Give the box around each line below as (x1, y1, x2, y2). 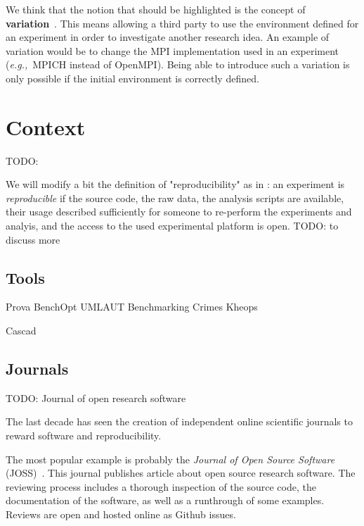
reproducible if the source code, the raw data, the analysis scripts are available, (6, 190, 344, 205)
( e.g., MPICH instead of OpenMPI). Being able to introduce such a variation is (6, 57, 350, 72)
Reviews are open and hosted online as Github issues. (6, 507, 236, 521)
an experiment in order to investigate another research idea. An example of (6, 30, 330, 44)
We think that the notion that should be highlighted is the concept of (6, 2, 306, 16)
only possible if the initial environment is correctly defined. (6, 70, 259, 85)
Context (6, 112, 86, 141)
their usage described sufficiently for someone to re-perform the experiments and (6, 204, 352, 219)
